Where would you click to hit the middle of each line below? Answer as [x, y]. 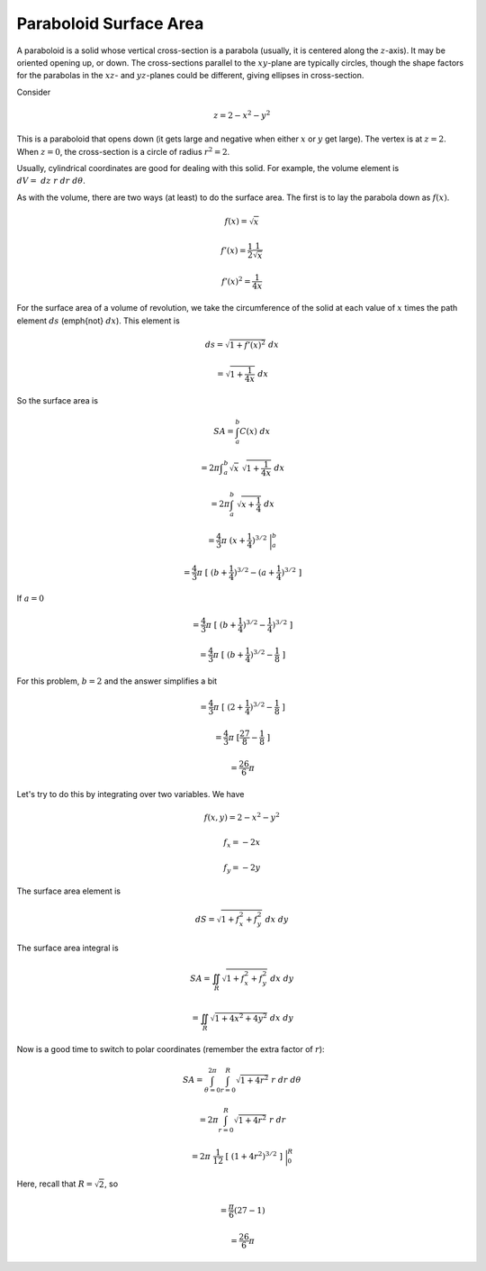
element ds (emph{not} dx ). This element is [98, 321]
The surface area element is [69, 891]
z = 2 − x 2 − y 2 [242, 115]
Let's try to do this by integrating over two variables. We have [130, 794]
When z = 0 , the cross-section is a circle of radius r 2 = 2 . [123, 151]
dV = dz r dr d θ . [51, 181]
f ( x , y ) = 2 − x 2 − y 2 [242, 817]
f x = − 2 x [242, 844]
